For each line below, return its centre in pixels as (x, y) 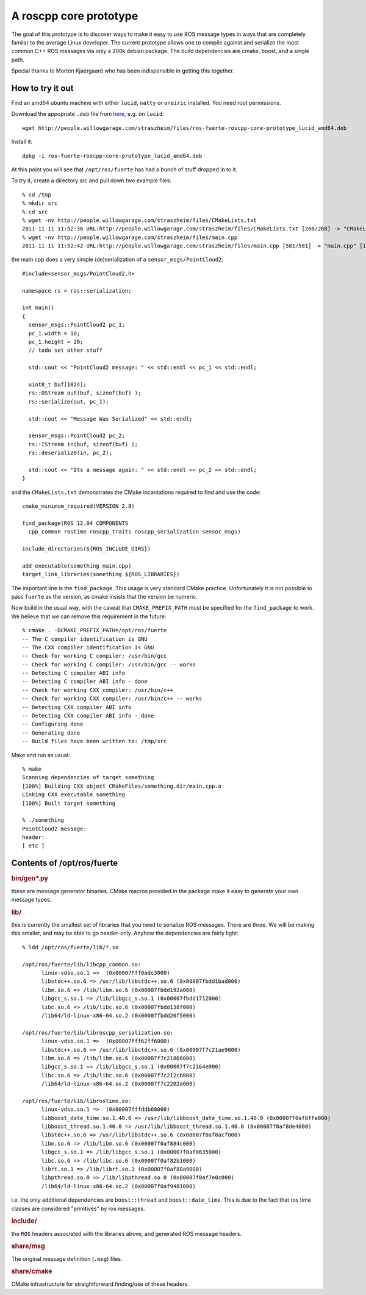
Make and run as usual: (41, 755)
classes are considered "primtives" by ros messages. (78, 1208)
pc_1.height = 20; (56, 342)
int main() (38, 308)
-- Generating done (51, 733)
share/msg (28, 1246)
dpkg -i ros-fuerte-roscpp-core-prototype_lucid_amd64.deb (112, 156)
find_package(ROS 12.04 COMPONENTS (75, 523)
